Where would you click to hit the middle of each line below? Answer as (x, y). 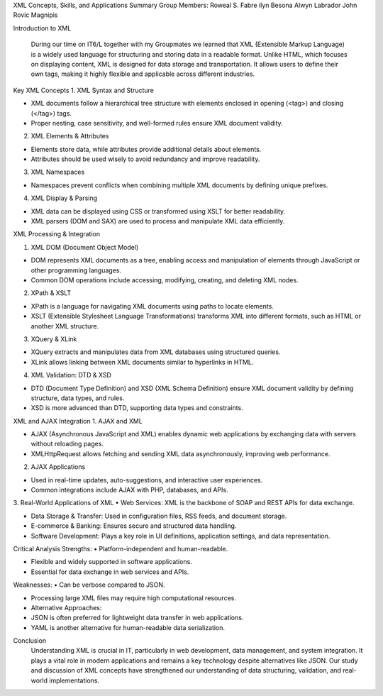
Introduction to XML (42, 28)
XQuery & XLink (54, 339)
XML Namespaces (58, 172)
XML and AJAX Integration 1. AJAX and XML (78, 421)
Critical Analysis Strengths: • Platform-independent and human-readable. (121, 548)
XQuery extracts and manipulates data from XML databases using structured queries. (156, 352)
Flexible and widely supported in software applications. (112, 562)
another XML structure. (65, 326)
